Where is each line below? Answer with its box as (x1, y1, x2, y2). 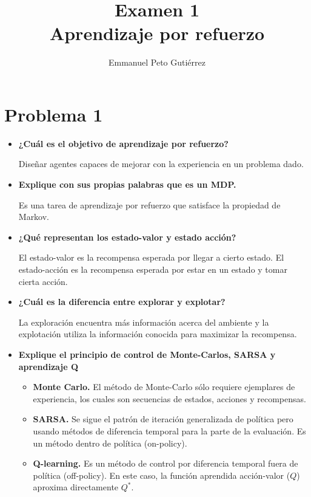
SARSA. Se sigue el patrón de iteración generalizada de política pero (33, 413, 293, 425)
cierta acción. (18, 275, 68, 287)
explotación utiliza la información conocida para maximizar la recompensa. (18, 327, 297, 340)
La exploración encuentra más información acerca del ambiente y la (18, 315, 269, 328)
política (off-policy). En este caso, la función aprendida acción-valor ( (33, 468, 290, 481)
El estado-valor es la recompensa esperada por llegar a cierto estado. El (18, 251, 284, 264)
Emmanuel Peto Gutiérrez (108, 56, 206, 69)
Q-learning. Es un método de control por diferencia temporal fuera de (33, 457, 298, 470)
